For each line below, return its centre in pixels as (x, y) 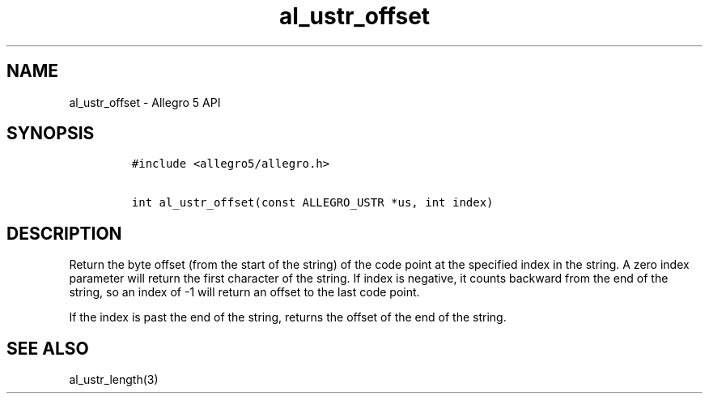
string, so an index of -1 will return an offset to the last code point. (244, 292)
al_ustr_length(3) (114, 380)
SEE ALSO (48, 348)
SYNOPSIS (51, 134)
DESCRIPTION (64, 233)
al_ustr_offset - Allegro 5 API (145, 102)
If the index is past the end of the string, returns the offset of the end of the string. (288, 317)
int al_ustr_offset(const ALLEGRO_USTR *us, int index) (312, 203)
